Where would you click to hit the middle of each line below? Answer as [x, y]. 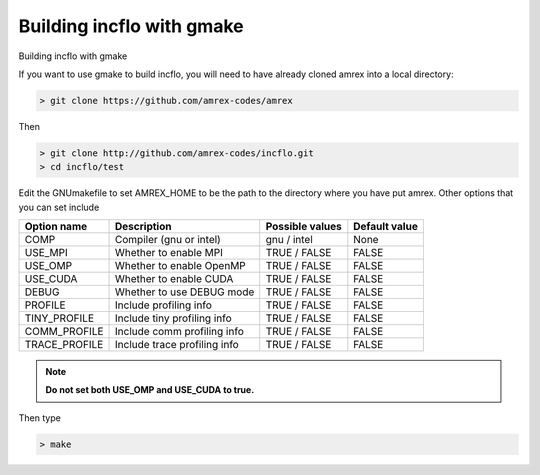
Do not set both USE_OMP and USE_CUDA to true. [150, 390]
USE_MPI [46, 253]
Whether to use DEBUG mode [185, 292]
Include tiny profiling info [173, 318]
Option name [56, 227]
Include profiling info [163, 305]
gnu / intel [289, 240]
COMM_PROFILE [64, 332]
